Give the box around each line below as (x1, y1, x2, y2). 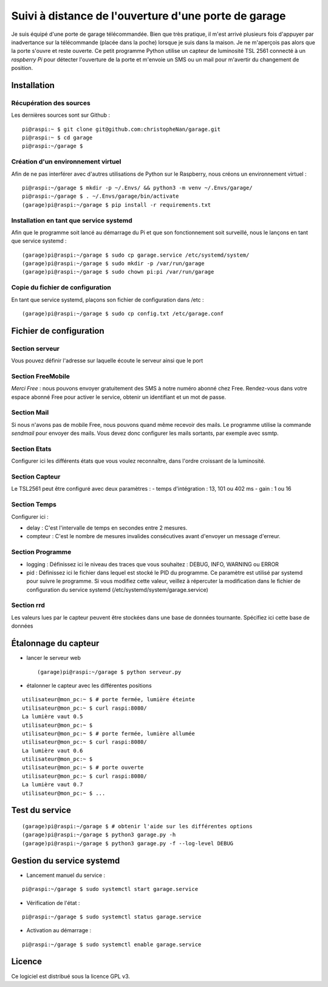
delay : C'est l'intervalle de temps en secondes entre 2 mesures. (26, 524, 188, 532)
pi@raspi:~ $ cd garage (22, 134, 93, 141)
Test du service (11, 805, 71, 816)
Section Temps (11, 500, 57, 509)
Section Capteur (11, 473, 61, 481)
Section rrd (11, 601, 45, 609)
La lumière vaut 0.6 (22, 747, 83, 754)
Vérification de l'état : (26, 899, 80, 906)
